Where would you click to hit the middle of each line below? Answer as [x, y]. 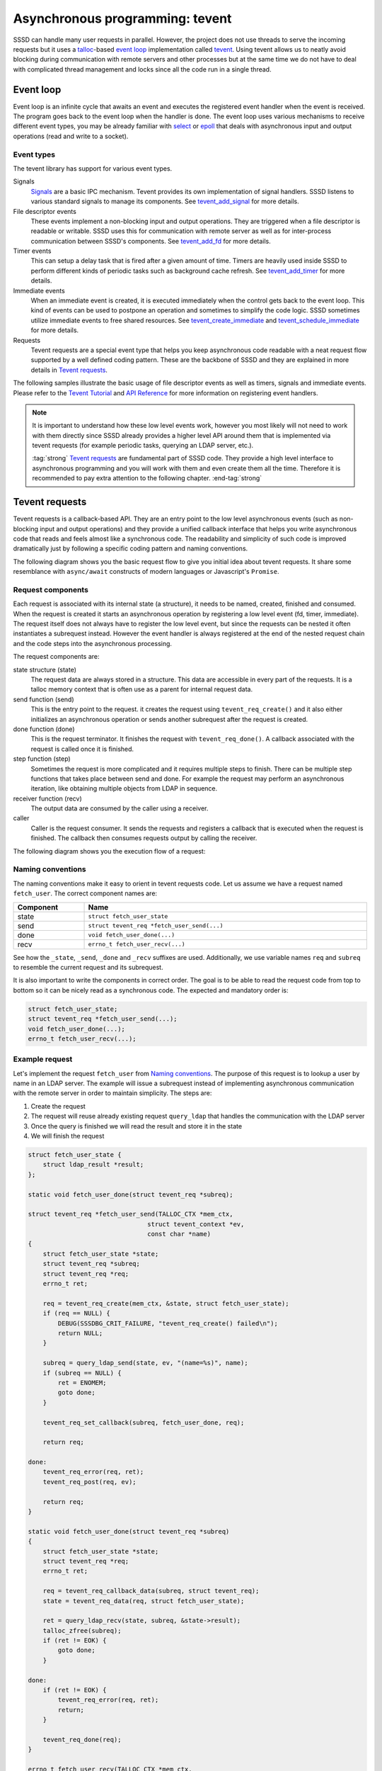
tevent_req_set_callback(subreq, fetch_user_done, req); [144, 1422]
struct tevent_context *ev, [196, 1224]
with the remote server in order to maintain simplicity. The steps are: [112, 1093]
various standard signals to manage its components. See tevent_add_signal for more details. [165, 201]
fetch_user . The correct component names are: [85, 893]
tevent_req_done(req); [82, 1739]
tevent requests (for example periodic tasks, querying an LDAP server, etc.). [143, 446]
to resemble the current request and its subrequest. [88, 967]
